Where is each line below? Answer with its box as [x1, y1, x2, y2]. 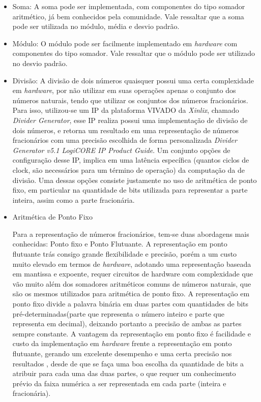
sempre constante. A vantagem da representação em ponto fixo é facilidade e [12, 328, 251, 338]
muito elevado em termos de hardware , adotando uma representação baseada [12, 258, 251, 269]
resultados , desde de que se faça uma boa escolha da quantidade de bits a [12, 358, 244, 368]
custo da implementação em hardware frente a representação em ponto [12, 338, 232, 349]
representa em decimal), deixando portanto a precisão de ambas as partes [12, 318, 242, 329]
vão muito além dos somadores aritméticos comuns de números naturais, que [12, 278, 251, 289]
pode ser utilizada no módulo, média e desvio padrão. [12, 21, 180, 32]
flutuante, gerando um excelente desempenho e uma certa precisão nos [12, 348, 232, 358]
